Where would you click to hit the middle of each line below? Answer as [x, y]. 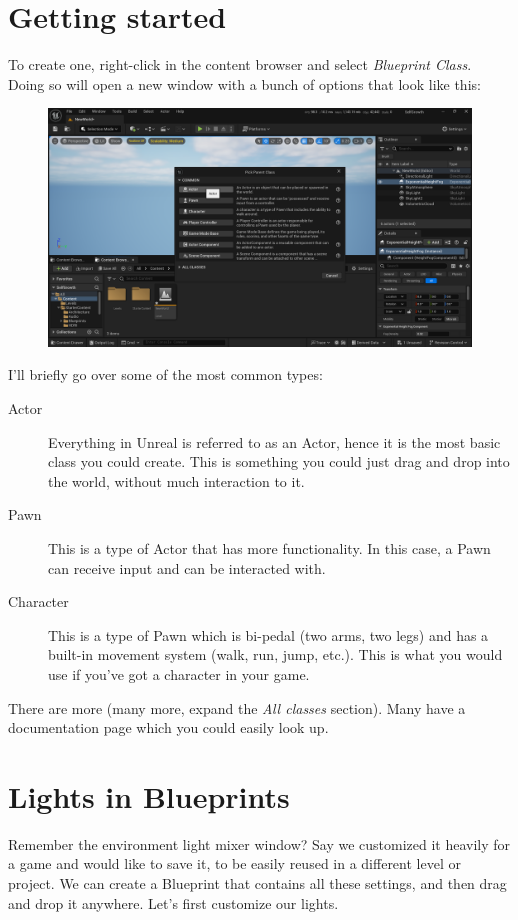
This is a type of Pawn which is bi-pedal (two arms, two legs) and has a [268, 634]
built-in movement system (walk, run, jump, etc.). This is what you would [275, 654]
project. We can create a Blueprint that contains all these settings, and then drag [257, 883]
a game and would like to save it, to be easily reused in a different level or [234, 863]
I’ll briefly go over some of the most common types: [165, 374]
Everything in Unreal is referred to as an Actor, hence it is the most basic [274, 441]
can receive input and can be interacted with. [187, 567]
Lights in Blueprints [149, 795]
